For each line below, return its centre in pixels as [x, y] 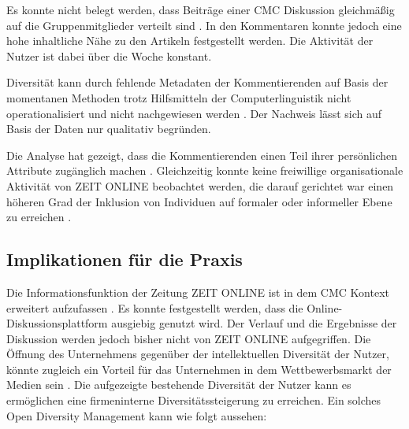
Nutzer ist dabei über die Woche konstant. [109, 55]
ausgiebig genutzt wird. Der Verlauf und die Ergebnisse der [254, 323]
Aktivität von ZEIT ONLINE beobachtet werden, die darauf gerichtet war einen [200, 185]
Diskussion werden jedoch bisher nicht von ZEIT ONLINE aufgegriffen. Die [189, 338]
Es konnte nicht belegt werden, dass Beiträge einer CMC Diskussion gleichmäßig [201, 9]
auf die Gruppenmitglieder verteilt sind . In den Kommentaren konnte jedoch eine [204, 25]
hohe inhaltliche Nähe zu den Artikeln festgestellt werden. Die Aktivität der [190, 41]
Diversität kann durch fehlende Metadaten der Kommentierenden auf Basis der [197, 82]
